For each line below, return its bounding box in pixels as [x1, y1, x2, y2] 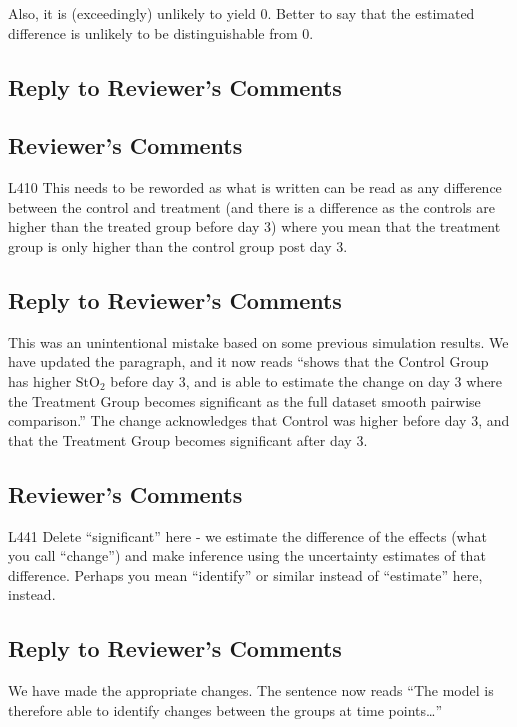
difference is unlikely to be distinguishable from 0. [8, 22, 314, 43]
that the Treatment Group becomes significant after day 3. [8, 429, 368, 450]
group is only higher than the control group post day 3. [8, 235, 348, 256]
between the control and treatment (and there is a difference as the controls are [8, 196, 495, 217]
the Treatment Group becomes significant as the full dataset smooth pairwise [8, 390, 481, 411]
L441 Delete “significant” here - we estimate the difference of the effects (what [8, 525, 487, 546]
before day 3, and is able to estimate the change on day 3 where [110, 370, 503, 391]
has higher [8, 370, 72, 391]
